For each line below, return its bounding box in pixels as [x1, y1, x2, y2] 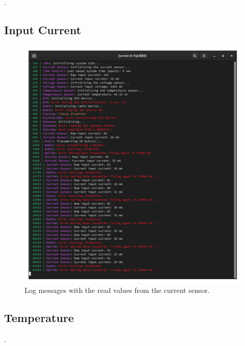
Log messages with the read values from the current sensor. [24, 285, 210, 295]
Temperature [4, 310, 74, 326]
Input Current [4, 21, 81, 37]
